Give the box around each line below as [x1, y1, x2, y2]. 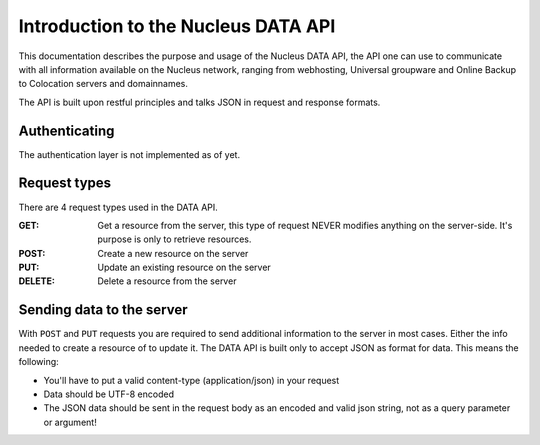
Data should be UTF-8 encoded [43, 388, 175, 400]
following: [18, 356, 59, 368]
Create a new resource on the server [97, 247, 249, 259]
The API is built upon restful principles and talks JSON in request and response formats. [18, 96, 381, 108]
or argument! [43, 416, 97, 428]
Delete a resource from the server [97, 275, 237, 287]
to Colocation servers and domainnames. [18, 78, 189, 90]
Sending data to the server [18, 301, 189, 319]
